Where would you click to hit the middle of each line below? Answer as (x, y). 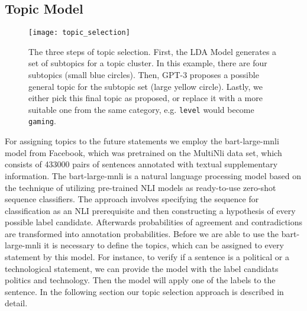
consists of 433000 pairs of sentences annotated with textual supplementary (141, 164)
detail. (16, 303)
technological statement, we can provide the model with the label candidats (142, 268)
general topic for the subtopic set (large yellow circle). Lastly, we (146, 86)
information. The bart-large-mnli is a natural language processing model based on (153, 175)
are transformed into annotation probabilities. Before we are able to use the (142, 233)
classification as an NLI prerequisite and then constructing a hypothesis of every (150, 210)
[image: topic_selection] (79, 33)
